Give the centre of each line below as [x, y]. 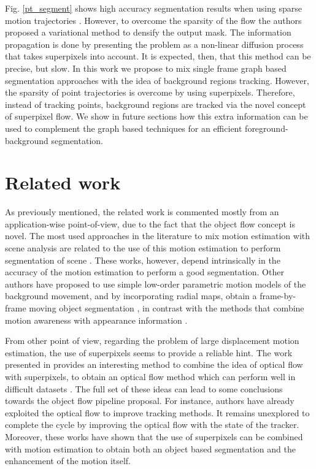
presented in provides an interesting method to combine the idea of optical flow [154, 364]
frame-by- [278, 296]
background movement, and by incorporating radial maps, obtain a [131, 296]
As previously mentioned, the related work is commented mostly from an [142, 212]
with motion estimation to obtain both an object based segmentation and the [150, 448]
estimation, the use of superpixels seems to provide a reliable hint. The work [149, 352]
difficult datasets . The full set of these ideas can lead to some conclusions [144, 388]
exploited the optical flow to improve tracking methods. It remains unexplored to [157, 412]
